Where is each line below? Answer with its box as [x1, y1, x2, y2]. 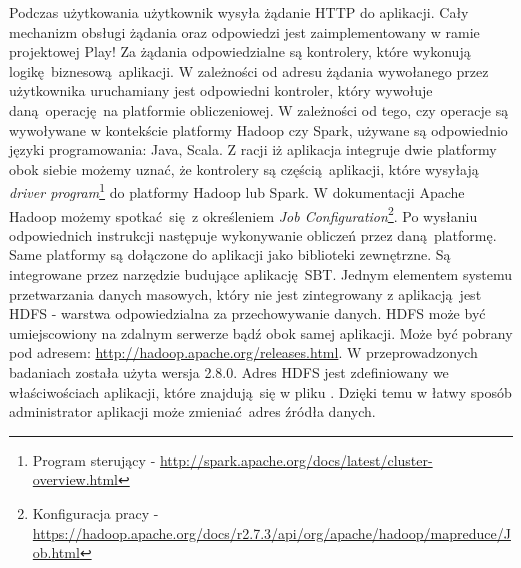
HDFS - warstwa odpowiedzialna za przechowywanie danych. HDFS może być [9, 303, 486, 324]
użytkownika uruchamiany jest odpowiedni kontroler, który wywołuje [9, 80, 433, 101]
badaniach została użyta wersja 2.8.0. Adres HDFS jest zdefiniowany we [9, 362, 449, 382]
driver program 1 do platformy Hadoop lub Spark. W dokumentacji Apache [9, 179, 465, 202]
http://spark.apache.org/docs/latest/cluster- [159, 449, 433, 470]
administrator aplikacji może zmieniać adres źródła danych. [9, 401, 376, 422]
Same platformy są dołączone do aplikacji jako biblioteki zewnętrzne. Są [9, 244, 451, 265]
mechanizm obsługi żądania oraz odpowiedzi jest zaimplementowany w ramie [9, 21, 480, 42]
